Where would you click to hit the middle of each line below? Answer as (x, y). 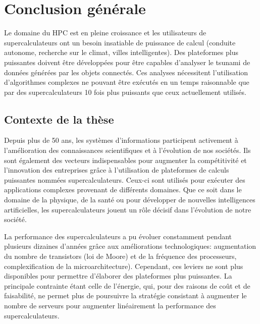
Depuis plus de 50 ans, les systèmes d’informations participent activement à (121, 140)
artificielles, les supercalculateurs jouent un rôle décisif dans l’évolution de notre (128, 209)
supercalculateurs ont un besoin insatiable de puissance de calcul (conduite (120, 42)
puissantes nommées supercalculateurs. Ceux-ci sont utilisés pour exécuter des (125, 179)
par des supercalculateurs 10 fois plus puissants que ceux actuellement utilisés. (125, 92)
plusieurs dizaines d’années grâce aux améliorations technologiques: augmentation (130, 246)
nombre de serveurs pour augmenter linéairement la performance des (110, 305)
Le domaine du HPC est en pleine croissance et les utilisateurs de (105, 33)
